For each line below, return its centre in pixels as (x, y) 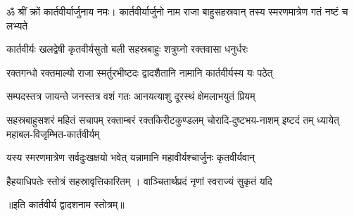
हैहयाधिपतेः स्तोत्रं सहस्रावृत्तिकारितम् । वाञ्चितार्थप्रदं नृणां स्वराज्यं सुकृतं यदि (139, 180)
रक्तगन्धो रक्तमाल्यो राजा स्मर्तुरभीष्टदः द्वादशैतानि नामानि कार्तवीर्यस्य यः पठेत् (140, 72)
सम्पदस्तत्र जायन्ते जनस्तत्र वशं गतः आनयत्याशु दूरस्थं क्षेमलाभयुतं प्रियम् (131, 96)
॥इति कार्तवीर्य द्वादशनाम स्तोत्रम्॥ (65, 204)
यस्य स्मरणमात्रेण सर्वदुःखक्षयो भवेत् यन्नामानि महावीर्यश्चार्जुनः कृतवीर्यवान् (131, 157)
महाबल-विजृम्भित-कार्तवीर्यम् (53, 133)
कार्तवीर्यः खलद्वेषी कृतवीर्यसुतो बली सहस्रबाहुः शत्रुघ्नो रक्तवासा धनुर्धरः (127, 49)
